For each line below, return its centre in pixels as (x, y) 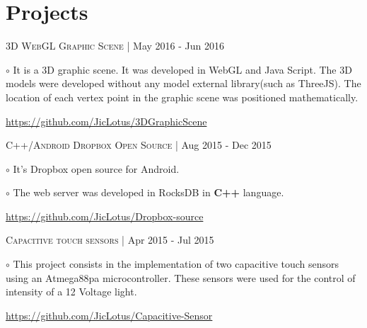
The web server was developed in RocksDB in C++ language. (148, 192)
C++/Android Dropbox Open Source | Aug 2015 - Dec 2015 (139, 145)
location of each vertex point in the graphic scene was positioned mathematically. (182, 97)
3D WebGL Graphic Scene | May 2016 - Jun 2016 (115, 46)
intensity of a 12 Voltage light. (71, 292)
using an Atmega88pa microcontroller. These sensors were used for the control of (181, 277)
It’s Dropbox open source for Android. (96, 168)
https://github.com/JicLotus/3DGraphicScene (106, 121)
